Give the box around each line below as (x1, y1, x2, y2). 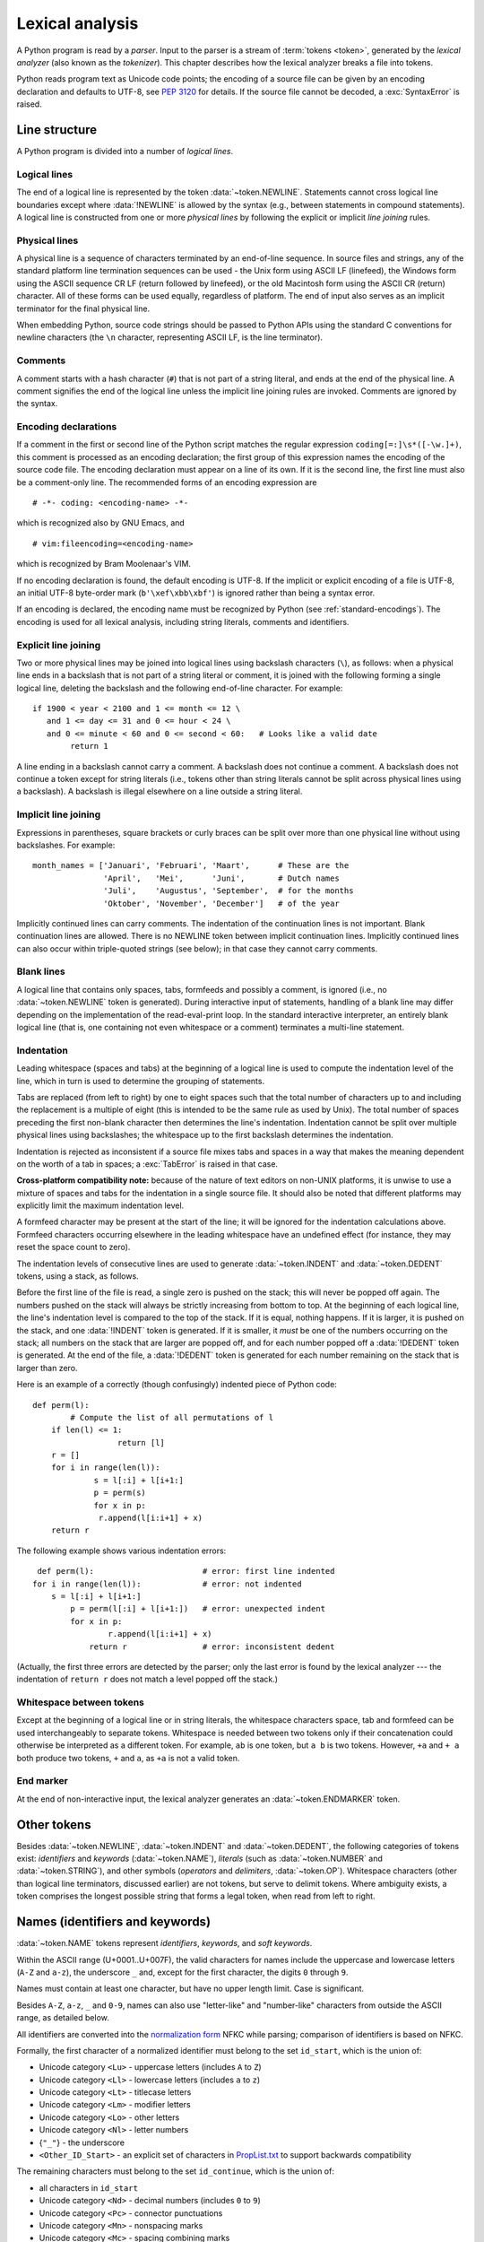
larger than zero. (16, 1362, 78, 1373)
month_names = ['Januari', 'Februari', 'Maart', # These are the (32, 861, 350, 871)
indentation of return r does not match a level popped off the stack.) (16, 1673, 278, 1685)
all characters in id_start (39, 2182, 139, 2193)
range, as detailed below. (16, 2012, 109, 2023)
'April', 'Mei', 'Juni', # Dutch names (103, 873, 340, 883)
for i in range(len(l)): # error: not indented (32, 1578, 302, 1589)
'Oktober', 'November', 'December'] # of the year (103, 898, 340, 908)
